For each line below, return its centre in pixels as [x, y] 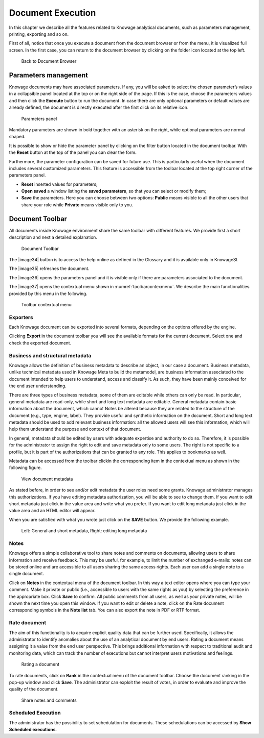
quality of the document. [34, 689]
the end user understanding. [38, 386]
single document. [26, 574]
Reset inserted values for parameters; [59, 184]
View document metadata [47, 479]
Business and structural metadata [50, 355]
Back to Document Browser [49, 61]
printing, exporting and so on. [39, 34]
